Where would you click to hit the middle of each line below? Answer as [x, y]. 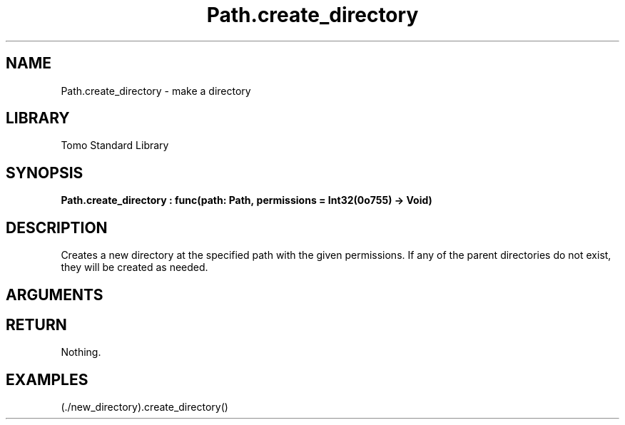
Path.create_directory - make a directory [156, 91]
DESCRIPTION [57, 227]
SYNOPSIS [45, 173]
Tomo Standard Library [115, 145]
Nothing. [81, 352]
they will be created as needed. [134, 267]
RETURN [36, 324]
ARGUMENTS [55, 295]
